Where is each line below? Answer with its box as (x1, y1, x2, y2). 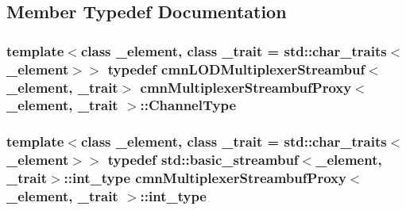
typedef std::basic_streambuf (107, 150, 299, 170)
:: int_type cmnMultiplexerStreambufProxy (64, 168, 346, 188)
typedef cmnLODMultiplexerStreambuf (107, 59, 365, 78)
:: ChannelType (140, 95, 237, 115)
